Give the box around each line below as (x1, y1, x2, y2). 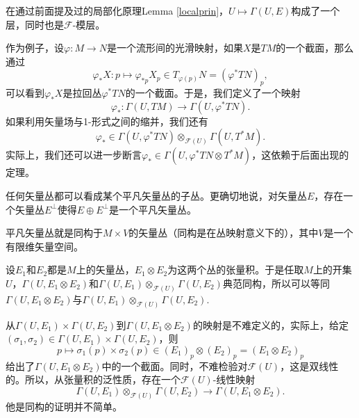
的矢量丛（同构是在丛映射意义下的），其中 (128, 225, 319, 240)
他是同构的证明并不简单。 (6, 399, 122, 413)
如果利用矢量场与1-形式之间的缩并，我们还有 (6, 113, 208, 128)
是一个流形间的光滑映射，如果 (106, 40, 243, 55)
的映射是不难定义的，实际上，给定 (192, 317, 349, 332)
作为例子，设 (6, 40, 64, 55)
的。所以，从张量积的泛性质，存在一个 (6, 372, 181, 387)
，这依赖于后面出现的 (251, 147, 349, 162)
